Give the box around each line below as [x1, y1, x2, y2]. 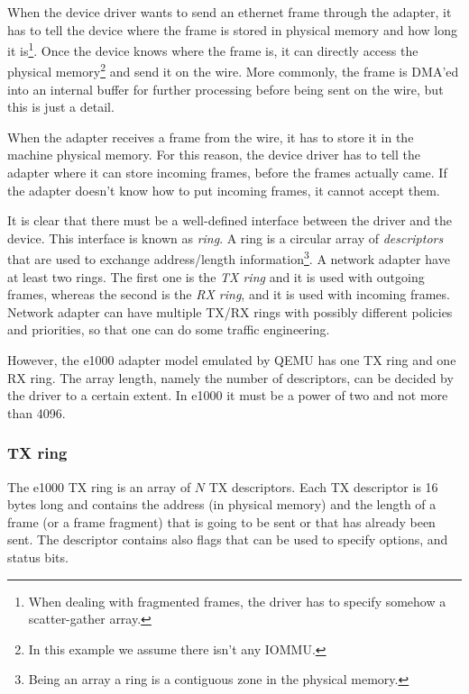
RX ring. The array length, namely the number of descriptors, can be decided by [7, 368, 454, 387]
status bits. [7, 548, 69, 567]
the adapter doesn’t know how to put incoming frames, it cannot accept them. [7, 180, 440, 199]
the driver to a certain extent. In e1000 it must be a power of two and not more [7, 386, 448, 405]
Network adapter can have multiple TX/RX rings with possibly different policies [7, 302, 453, 321]
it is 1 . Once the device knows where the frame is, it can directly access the [7, 39, 418, 59]
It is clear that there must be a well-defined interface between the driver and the [7, 211, 453, 230]
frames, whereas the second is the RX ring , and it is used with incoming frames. [7, 285, 450, 304]
